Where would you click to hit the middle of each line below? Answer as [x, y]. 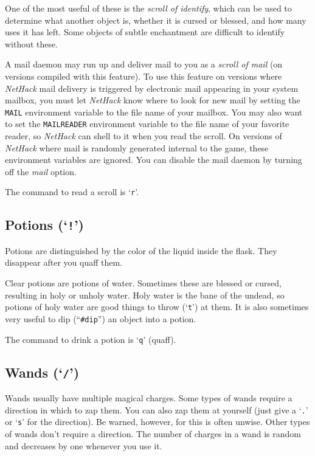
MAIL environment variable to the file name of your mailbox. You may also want [154, 112]
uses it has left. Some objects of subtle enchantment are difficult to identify [145, 32]
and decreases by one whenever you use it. [84, 445]
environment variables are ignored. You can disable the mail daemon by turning [154, 160]
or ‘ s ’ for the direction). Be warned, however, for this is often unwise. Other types [157, 422]
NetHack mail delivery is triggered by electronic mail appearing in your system [152, 88]
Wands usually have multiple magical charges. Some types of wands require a [149, 398]
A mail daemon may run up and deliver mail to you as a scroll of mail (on [144, 64]
